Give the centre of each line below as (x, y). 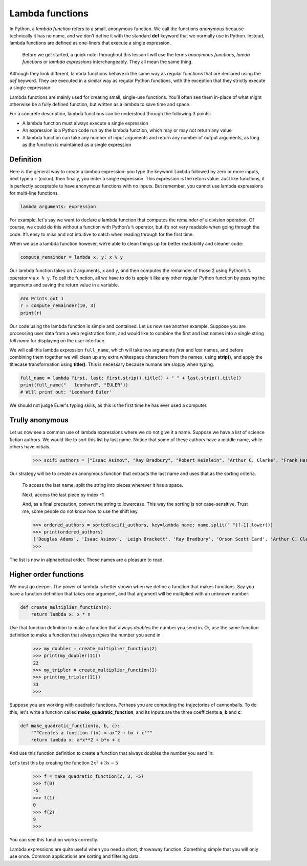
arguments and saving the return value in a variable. (64, 285)
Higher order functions (47, 574)
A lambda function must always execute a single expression (85, 123)
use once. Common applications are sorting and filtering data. (75, 856)
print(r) (31, 313)
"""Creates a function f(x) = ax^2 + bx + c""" (92, 733)
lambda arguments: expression (58, 207)
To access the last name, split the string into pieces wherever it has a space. (103, 485)
